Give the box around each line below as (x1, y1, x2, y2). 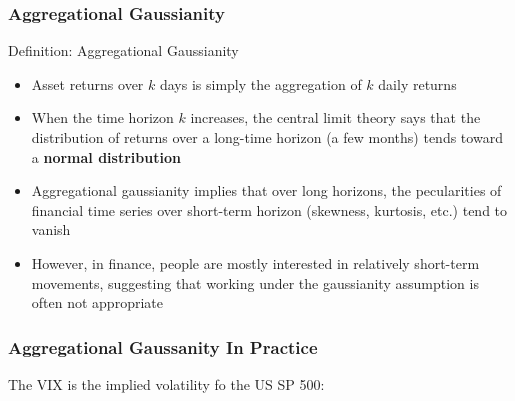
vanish (31, 219, 71, 240)
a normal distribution (31, 146, 181, 167)
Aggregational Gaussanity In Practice (8, 334, 318, 359)
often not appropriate (31, 292, 163, 313)
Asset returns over (31, 73, 144, 94)
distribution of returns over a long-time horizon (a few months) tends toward (31, 127, 503, 147)
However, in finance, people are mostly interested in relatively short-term (31, 252, 480, 273)
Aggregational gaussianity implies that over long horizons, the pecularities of (31, 180, 502, 201)
